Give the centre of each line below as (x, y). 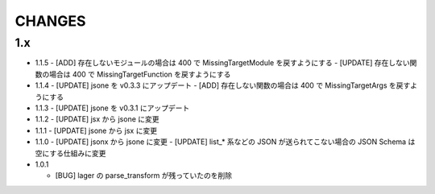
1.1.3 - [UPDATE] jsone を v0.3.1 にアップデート (112, 108)
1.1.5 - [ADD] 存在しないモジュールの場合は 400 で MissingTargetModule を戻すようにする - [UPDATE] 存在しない (222, 63)
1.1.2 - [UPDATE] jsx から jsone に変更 (97, 119)
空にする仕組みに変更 (70, 153)
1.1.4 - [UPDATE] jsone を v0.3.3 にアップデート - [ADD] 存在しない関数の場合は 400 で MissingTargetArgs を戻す (223, 85)
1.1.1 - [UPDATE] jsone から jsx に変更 (96, 130)
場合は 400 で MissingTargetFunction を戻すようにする (140, 74)
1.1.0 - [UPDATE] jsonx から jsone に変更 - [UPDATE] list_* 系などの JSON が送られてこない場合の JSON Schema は (225, 142)
